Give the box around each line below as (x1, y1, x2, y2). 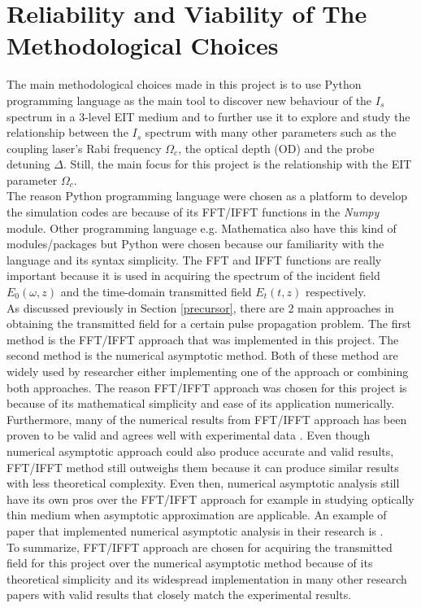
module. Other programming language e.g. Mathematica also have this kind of (7, 219, 397, 236)
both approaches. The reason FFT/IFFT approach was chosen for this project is (7, 378, 407, 396)
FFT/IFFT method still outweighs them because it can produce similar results (7, 458, 399, 475)
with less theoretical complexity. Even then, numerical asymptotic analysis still (7, 475, 400, 492)
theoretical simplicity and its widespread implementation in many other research (7, 570, 407, 587)
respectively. (305, 283, 367, 300)
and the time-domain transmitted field (60, 283, 252, 300)
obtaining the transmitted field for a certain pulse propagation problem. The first (7, 315, 411, 332)
